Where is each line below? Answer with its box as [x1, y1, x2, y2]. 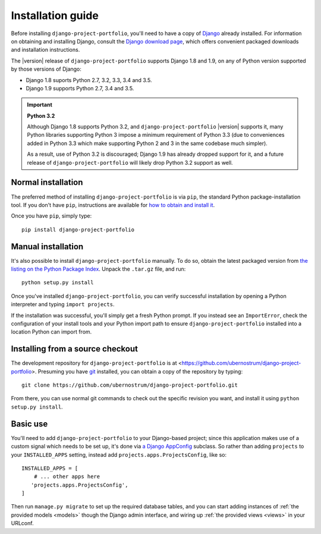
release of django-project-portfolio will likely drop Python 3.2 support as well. [27, 159, 233, 166]
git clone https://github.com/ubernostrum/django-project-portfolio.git [21, 382, 238, 389]
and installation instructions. [11, 46, 80, 54]
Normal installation [11, 177, 83, 187]
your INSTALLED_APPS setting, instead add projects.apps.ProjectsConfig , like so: [11, 451, 227, 458]
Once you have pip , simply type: [11, 212, 92, 219]
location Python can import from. [11, 328, 92, 335]
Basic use [11, 419, 48, 429]
